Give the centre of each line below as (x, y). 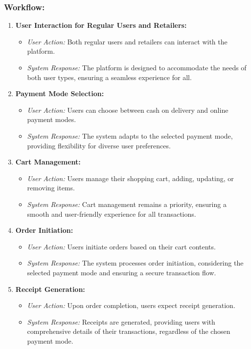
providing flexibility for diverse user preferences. (99, 145)
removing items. (51, 188)
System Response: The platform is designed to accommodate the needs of (137, 67)
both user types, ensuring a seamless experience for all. (109, 77)
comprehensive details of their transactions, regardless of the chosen (129, 331)
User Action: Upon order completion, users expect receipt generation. (131, 305)
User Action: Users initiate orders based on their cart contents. (121, 246)
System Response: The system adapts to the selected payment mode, (130, 135)
